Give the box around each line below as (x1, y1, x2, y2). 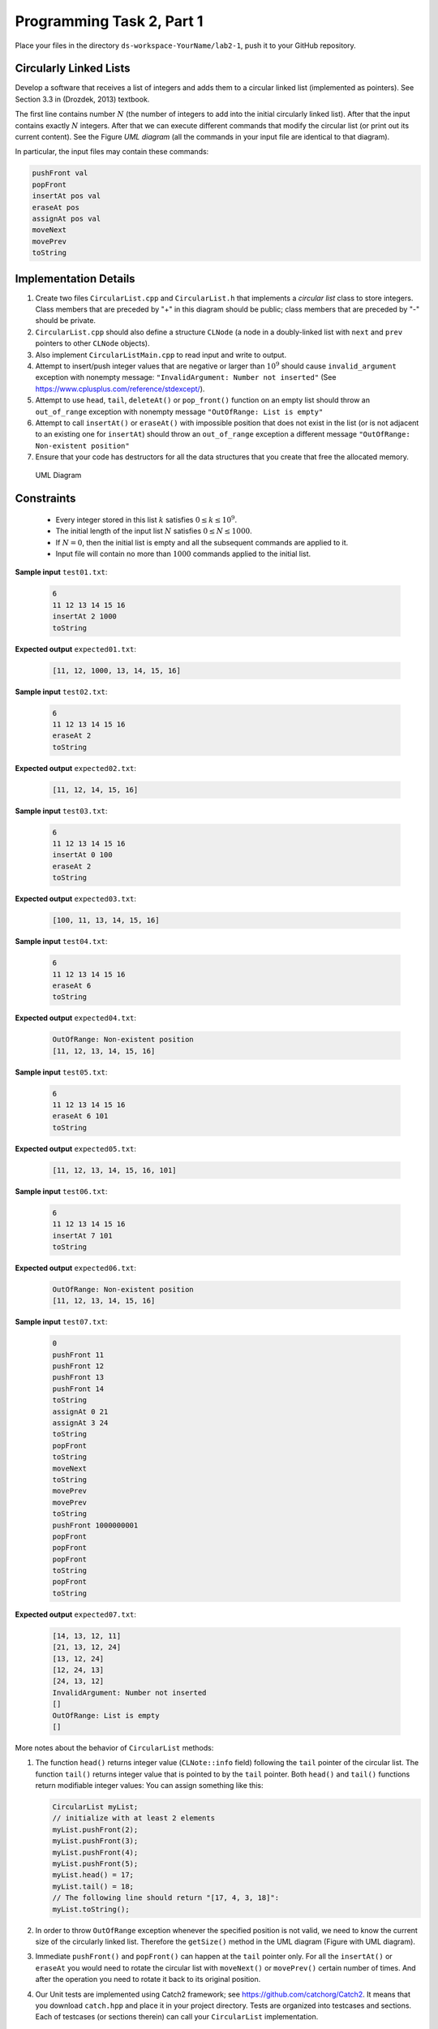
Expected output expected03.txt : (15, 894, 137, 904)
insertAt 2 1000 (52, 612, 118, 621)
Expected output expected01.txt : (15, 644, 137, 653)
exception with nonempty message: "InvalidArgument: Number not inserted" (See (35, 373, 337, 382)
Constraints (15, 492, 76, 506)
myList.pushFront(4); (52, 1847, 139, 1857)
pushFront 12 (52, 1362, 105, 1371)
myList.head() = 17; (52, 1871, 134, 1880)
